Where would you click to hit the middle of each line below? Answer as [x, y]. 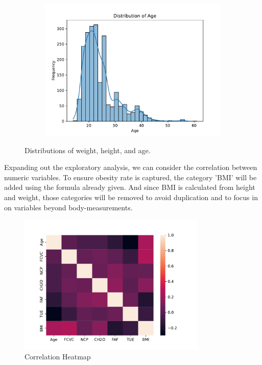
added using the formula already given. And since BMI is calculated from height [130, 187]
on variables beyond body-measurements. [68, 207]
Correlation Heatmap [58, 357]
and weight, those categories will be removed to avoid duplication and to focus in [131, 197]
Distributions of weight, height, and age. [88, 150]
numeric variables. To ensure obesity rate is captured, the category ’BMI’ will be [130, 177]
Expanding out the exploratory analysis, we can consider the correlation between [131, 167]
